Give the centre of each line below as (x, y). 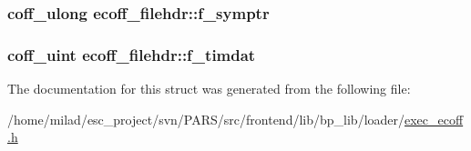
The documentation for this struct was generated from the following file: (209, 89)
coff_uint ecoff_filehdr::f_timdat (132, 54)
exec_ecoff (434, 119)
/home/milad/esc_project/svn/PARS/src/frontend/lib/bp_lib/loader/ (206, 119)
